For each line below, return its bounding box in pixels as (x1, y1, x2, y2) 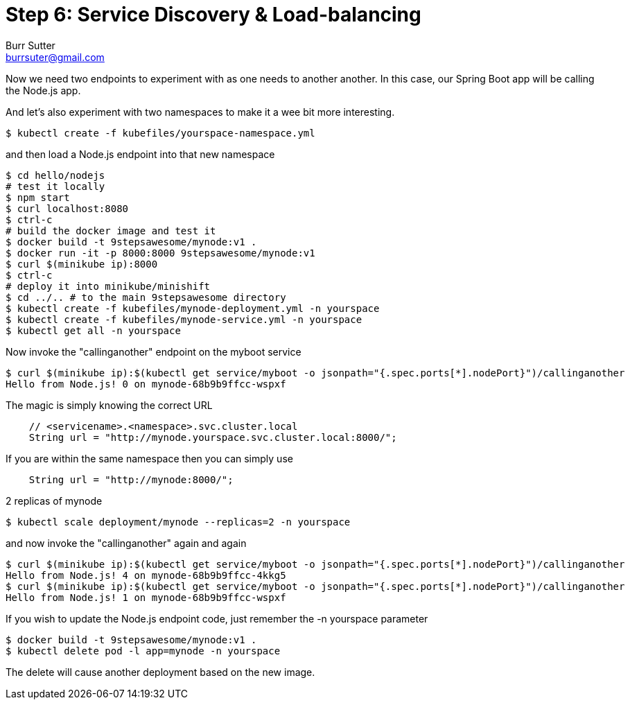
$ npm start (6, 191, 70, 203)
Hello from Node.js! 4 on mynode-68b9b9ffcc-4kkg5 (6, 569, 286, 581)
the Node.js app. (6, 84, 81, 96)
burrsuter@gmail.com (6, 51, 105, 63)
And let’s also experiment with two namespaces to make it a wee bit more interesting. (6, 105, 395, 118)
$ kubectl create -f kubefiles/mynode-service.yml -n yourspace (6, 313, 362, 325)
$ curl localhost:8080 (6, 202, 129, 214)
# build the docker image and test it (6, 225, 216, 236)
